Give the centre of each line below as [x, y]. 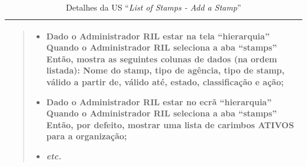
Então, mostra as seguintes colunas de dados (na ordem [162, 59]
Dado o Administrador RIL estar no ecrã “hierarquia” [159, 101]
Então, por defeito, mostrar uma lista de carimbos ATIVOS [170, 124]
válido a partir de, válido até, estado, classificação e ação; [165, 81]
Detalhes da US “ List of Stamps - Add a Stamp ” [153, 7]
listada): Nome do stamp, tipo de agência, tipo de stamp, [165, 70]
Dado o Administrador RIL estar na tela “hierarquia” [158, 36]
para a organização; [86, 136]
